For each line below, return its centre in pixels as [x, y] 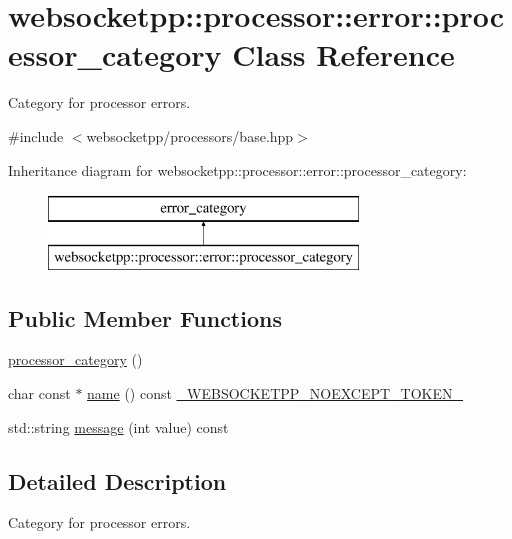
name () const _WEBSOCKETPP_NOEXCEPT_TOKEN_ [275, 393]
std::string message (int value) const [118, 426]
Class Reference [343, 54]
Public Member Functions [145, 317]
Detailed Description [117, 480]
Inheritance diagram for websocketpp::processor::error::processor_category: [237, 169]
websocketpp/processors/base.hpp [190, 135]
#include [36, 135]
